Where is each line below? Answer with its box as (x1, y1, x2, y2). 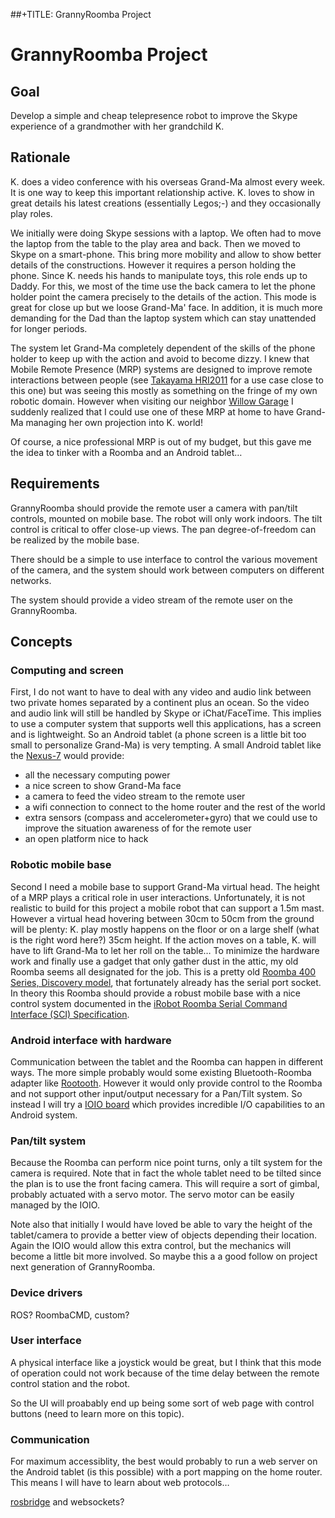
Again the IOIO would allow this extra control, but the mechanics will (10, 1240, 292, 1252)
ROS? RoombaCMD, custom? (10, 1309, 130, 1321)
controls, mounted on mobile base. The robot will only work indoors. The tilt (10, 512, 323, 524)
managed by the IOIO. (10, 1199, 100, 1211)
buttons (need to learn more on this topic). (10, 1407, 185, 1419)
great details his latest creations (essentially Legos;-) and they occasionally (10, 197, 322, 209)
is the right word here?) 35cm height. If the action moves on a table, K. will (10, 934, 317, 946)
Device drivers (10, 1286, 83, 1300)
